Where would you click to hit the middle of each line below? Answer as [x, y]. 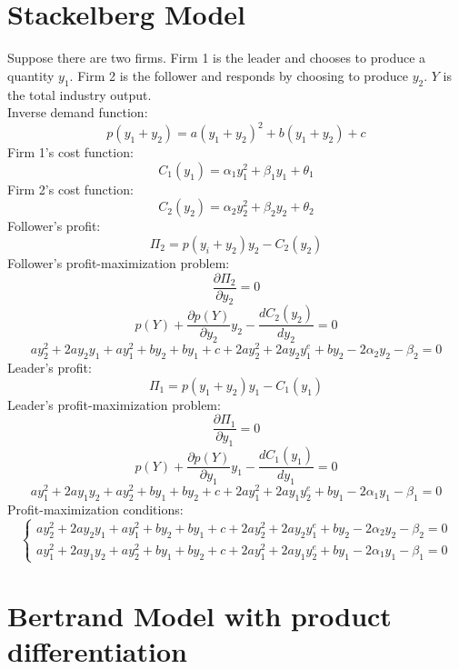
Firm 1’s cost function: [70, 152]
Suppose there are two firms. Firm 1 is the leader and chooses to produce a [217, 58]
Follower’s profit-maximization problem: [119, 262]
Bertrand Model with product [200, 615]
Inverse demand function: [78, 112]
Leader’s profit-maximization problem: [114, 404]
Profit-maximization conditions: [95, 509]
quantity [31, 75]
